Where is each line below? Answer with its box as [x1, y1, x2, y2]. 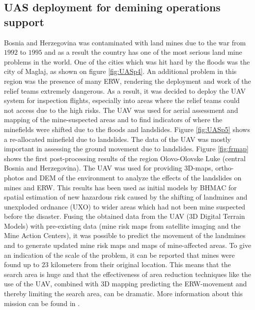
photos [4, 172, 24, 182]
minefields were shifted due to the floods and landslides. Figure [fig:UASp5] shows [4, 124, 250, 134]
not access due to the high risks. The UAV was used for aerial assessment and [4, 104, 238, 115]
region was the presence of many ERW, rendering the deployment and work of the [4, 75, 251, 86]
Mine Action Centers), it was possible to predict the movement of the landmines [4, 230, 246, 241]
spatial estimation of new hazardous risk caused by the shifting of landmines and [4, 192, 248, 202]
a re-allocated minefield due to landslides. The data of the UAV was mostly [4, 134, 231, 144]
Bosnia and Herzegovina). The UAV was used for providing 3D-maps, [4, 163, 213, 173]
